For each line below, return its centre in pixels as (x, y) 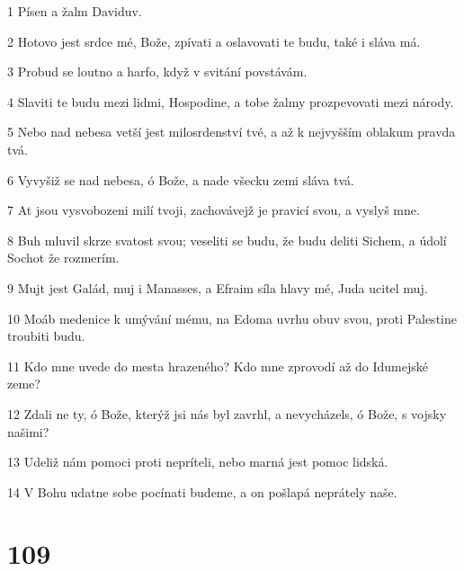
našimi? (28, 431)
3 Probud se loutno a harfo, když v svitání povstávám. (157, 71)
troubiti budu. (46, 336)
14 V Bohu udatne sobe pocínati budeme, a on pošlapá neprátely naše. (202, 491)
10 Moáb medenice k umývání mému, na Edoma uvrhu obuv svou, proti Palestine (232, 318)
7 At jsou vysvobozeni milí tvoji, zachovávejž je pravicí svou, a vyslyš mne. (214, 210)
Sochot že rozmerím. (63, 258)
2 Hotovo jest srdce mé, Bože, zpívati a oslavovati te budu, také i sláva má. (214, 41)
